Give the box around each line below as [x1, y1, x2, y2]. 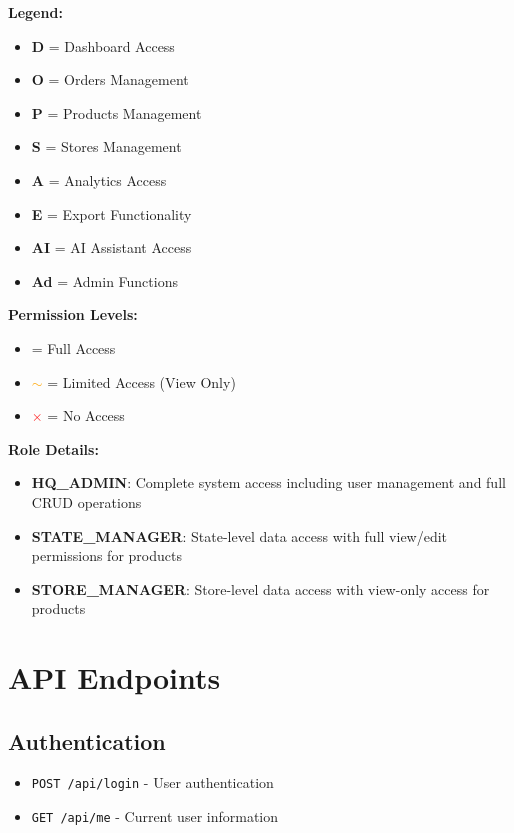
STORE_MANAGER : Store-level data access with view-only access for [31, 578, 490, 599]
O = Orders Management [31, 69, 189, 90]
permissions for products [31, 545, 182, 566]
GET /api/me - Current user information [31, 806, 279, 827]
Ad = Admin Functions [31, 270, 178, 291]
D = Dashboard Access [31, 35, 175, 56]
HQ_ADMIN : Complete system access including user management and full [31, 472, 506, 493]
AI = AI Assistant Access [31, 237, 192, 258]
